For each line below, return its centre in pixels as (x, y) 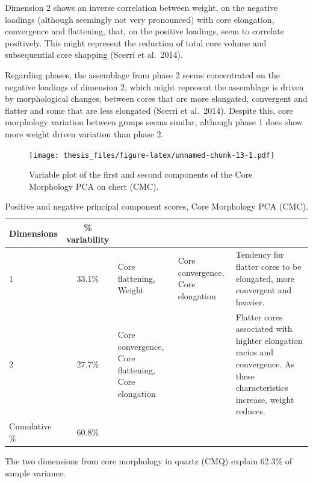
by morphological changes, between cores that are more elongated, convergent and (156, 98)
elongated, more (265, 278)
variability (88, 239)
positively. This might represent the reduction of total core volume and (136, 42)
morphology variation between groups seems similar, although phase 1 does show (154, 122)
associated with (264, 329)
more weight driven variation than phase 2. (84, 133)
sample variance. (35, 472)
